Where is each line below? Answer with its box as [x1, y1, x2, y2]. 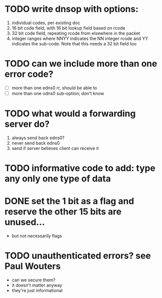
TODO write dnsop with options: [4, 3, 139, 15]
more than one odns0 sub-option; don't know [11, 90, 104, 96]
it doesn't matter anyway [11, 282, 63, 288]
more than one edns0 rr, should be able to [11, 85, 97, 91]
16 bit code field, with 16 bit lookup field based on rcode [11, 25, 126, 31]
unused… [4, 217, 45, 228]
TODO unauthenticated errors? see [4, 250, 151, 261]
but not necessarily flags [11, 233, 63, 239]
